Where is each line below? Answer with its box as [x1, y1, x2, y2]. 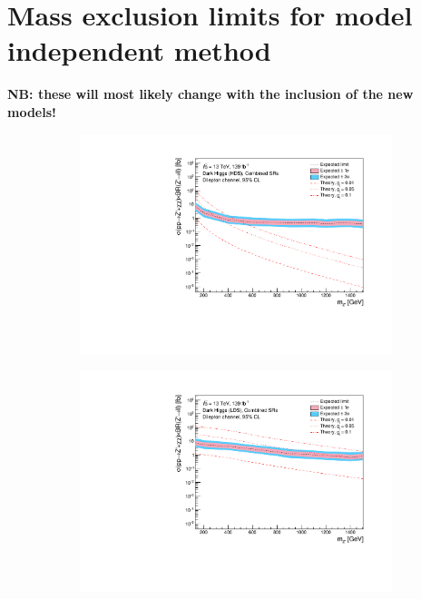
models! [7, 102, 56, 121]
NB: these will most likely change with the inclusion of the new [7, 84, 414, 103]
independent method [7, 32, 271, 69]
